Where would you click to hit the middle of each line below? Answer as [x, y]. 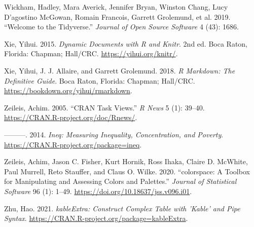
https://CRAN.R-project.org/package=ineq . [73, 144]
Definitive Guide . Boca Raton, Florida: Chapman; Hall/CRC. [100, 80]
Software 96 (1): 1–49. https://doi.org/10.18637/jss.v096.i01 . [98, 191]
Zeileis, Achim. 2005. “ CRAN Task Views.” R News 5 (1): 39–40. [104, 107]
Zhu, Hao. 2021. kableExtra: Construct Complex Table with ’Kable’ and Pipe [122, 208]
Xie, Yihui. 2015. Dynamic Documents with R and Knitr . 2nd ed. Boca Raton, [126, 43]
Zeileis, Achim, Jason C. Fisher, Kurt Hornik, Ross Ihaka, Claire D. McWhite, [126, 161]
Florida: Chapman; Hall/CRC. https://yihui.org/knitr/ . [91, 53]
